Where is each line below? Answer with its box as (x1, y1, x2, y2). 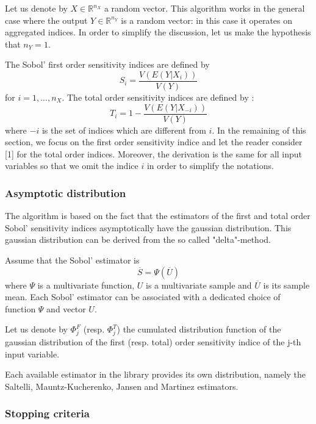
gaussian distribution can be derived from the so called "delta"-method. (5, 233, 271, 246)
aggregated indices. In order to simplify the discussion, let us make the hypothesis (5, 26, 311, 38)
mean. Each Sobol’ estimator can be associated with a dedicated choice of (5, 290, 281, 303)
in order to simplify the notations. (146, 159, 274, 172)
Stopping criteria (5, 406, 90, 421)
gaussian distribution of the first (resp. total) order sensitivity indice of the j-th (5, 336, 301, 348)
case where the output (5, 13, 88, 26)
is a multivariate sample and (146, 278, 252, 291)
